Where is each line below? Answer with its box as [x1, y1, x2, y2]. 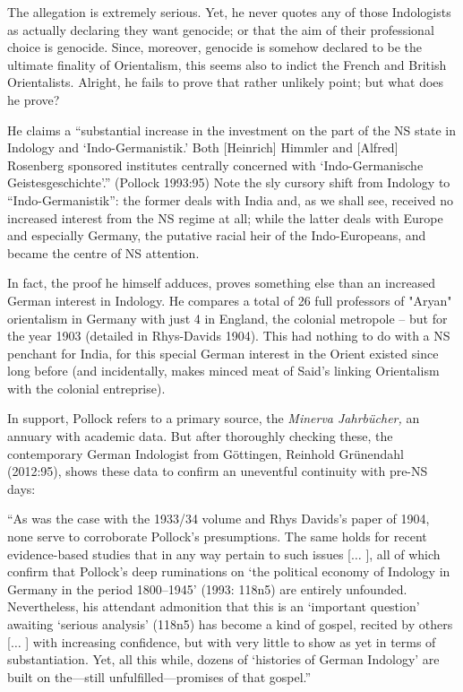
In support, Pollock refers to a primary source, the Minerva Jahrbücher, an [7, 409, 420, 428]
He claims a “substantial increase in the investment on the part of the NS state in [7, 120, 456, 139]
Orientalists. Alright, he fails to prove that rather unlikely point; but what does [7, 73, 444, 91]
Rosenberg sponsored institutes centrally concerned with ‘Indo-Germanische [7, 155, 424, 174]
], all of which [365, 544, 441, 563]
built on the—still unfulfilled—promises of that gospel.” [7, 667, 312, 686]
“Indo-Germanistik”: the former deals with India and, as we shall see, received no [7, 190, 453, 209]
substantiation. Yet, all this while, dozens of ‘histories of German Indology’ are [7, 650, 440, 669]
